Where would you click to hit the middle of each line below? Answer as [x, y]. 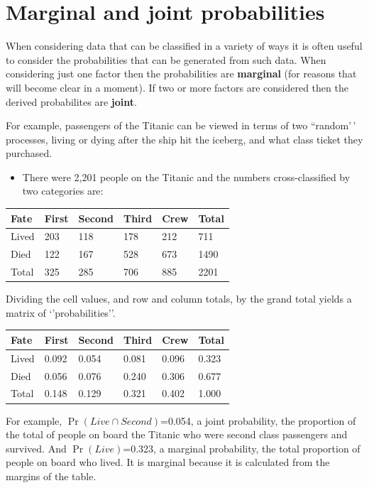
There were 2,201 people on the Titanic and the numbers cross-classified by [186, 177]
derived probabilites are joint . [71, 101]
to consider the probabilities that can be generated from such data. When [166, 59]
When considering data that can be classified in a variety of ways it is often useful [184, 46]
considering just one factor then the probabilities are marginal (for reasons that [181, 74]
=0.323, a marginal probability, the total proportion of [242, 448]
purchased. [29, 153]
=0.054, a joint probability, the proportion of [258, 420]
